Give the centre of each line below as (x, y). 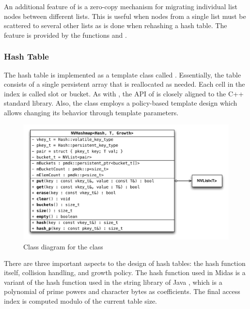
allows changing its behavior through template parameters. (91, 112)
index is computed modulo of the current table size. (81, 301)
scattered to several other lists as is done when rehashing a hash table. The (116, 25)
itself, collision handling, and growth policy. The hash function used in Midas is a (125, 272)
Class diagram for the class (63, 247)
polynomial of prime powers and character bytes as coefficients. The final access (122, 291)
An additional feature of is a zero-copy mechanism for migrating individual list (121, 6)
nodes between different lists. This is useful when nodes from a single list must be (125, 16)
